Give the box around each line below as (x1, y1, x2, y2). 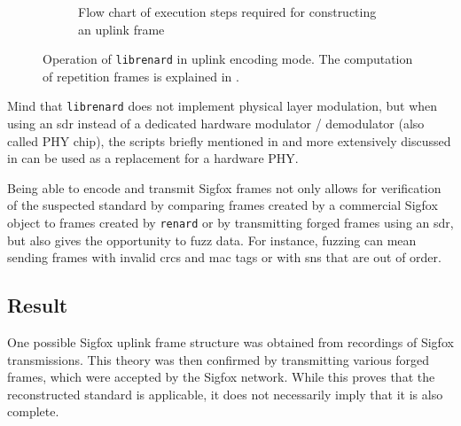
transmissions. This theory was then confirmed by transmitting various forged (7, 350, 430, 368)
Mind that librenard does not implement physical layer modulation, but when (7, 97, 438, 115)
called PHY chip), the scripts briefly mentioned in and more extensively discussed (7, 131, 451, 150)
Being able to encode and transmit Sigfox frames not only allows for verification (7, 178, 441, 197)
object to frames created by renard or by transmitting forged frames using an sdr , (7, 213, 454, 232)
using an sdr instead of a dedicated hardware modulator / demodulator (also (7, 114, 425, 133)
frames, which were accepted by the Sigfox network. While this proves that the (7, 368, 435, 386)
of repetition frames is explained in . (43, 66, 239, 85)
